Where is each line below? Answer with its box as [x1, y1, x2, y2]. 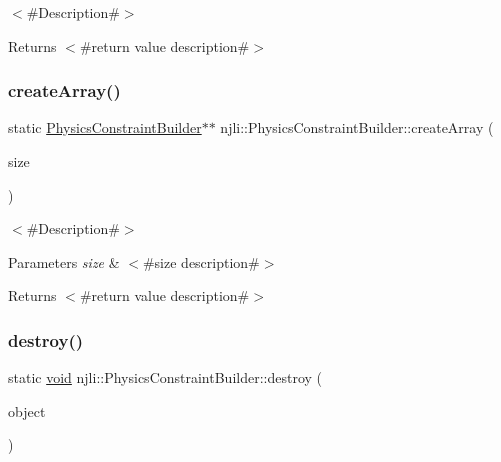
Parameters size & [8, 251, 120, 272]
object [8, 400, 46, 421]
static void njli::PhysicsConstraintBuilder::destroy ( [8, 367, 323, 388]
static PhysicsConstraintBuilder [8, 117, 202, 138]
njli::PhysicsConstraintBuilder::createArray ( [220, 117, 494, 138]
